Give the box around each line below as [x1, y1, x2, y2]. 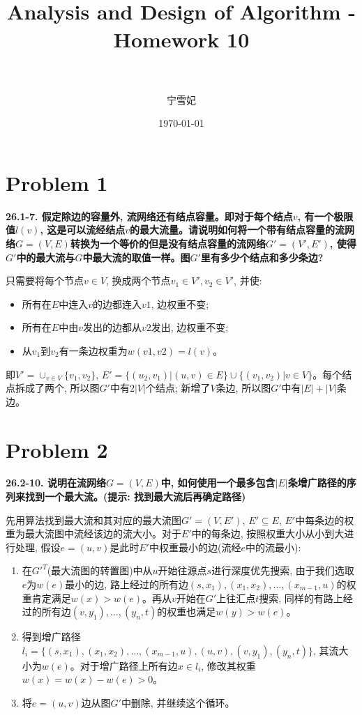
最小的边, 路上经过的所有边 [65, 577, 188, 592]
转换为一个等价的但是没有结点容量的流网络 [70, 236, 266, 250]
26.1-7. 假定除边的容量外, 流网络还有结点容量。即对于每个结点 [6, 208, 293, 223]
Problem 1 [6, 168, 108, 197]
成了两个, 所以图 [24, 380, 100, 395]
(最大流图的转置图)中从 [47, 563, 153, 578]
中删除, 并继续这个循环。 [121, 695, 235, 709]
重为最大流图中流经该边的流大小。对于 [6, 526, 181, 541]
